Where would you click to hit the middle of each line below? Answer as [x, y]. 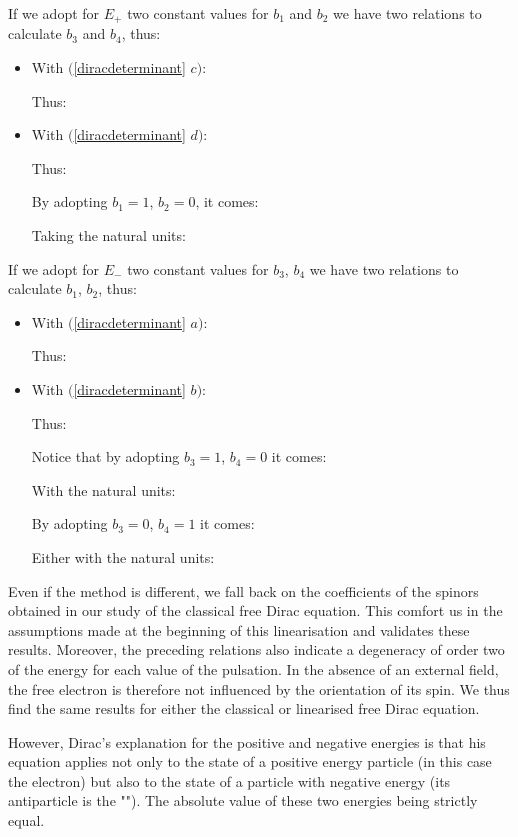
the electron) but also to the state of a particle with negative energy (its [229, 780]
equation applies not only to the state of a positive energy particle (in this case [250, 761]
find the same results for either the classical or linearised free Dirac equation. [244, 708]
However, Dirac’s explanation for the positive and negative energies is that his [247, 741]
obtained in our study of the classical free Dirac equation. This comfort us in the [255, 610]
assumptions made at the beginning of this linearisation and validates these [239, 629]
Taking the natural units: [108, 235]
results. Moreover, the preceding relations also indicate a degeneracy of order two [256, 649]
